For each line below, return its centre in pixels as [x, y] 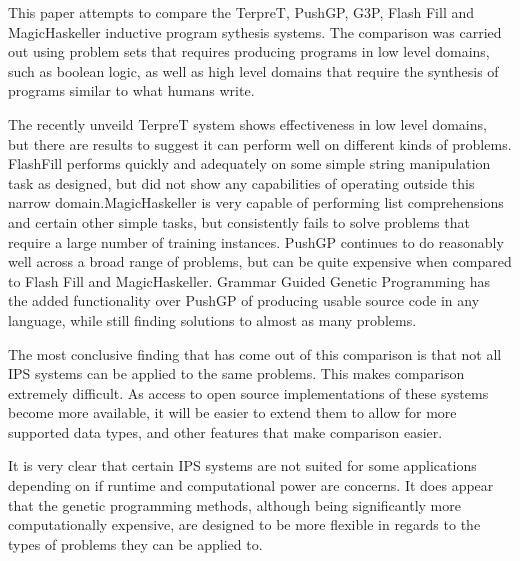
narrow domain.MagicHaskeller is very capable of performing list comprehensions [256, 202]
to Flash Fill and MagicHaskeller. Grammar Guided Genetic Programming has [249, 280]
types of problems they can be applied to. [135, 543]
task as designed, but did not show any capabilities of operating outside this [241, 182]
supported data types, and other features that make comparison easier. [225, 431]
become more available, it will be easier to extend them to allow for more [232, 412]
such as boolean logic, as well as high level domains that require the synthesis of [253, 70]
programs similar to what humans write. [131, 90]
